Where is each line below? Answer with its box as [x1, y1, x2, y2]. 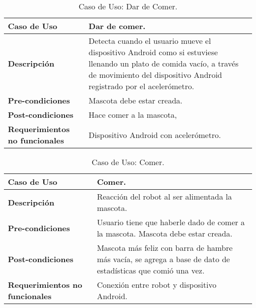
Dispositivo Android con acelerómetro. [89, 129, 221, 140]
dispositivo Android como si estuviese [89, 46, 218, 58]
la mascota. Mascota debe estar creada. [96, 228, 232, 239]
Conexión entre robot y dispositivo [96, 279, 217, 290]
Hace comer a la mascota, [89, 109, 177, 120]
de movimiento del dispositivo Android [89, 69, 222, 80]
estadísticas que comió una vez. [96, 265, 205, 276]
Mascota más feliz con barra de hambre [96, 242, 233, 253]
